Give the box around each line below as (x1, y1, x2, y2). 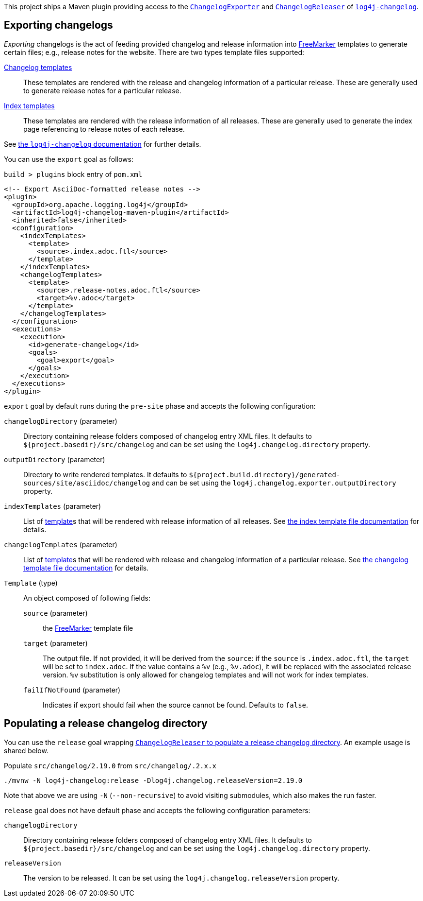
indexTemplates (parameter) (4, 502, 101, 510)
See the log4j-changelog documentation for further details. (4, 139, 201, 148)
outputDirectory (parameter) (4, 455, 105, 464)
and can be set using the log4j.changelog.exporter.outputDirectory (152, 478, 396, 487)
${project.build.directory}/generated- (189, 470, 341, 479)
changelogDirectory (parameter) (4, 416, 117, 425)
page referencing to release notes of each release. (23, 124, 185, 133)
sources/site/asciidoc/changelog (23, 479, 150, 487)
